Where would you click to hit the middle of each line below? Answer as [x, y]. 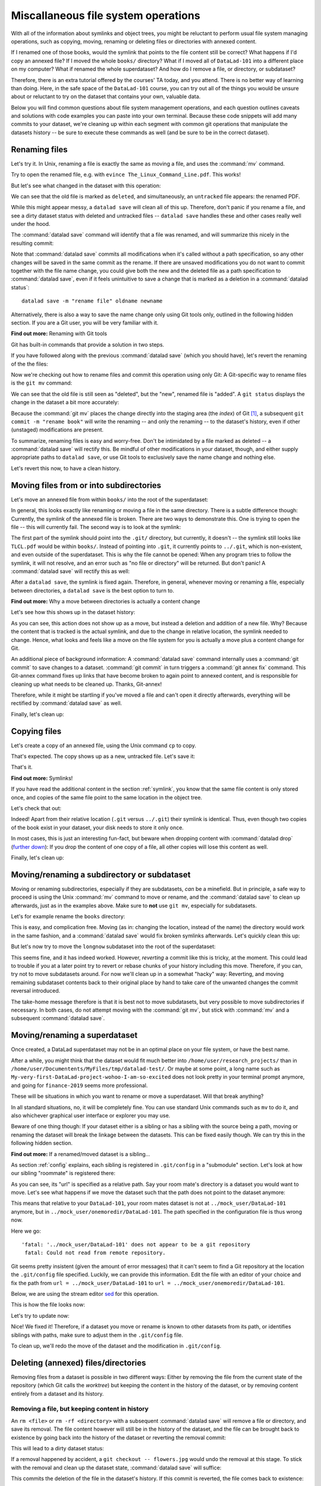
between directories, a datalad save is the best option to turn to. [93, 590]
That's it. [22, 767]
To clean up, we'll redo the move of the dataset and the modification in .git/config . [116, 1346]
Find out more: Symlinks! [42, 778]
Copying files [36, 731]
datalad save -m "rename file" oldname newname [92, 301]
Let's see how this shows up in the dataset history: [73, 612]
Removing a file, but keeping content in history [80, 1409]
